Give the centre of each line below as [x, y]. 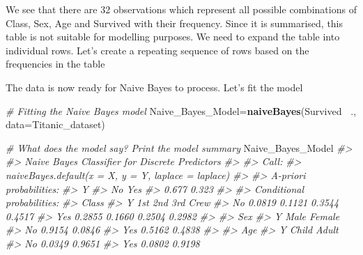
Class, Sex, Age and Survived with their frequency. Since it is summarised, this [175, 23]
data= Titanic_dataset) [55, 124]
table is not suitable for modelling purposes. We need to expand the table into [173, 37]
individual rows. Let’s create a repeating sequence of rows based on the [157, 50]
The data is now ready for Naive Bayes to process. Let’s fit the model [154, 87]
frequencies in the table [55, 64]
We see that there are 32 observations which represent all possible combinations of [181, 9]
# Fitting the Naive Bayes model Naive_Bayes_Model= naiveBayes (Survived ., [181, 110]
